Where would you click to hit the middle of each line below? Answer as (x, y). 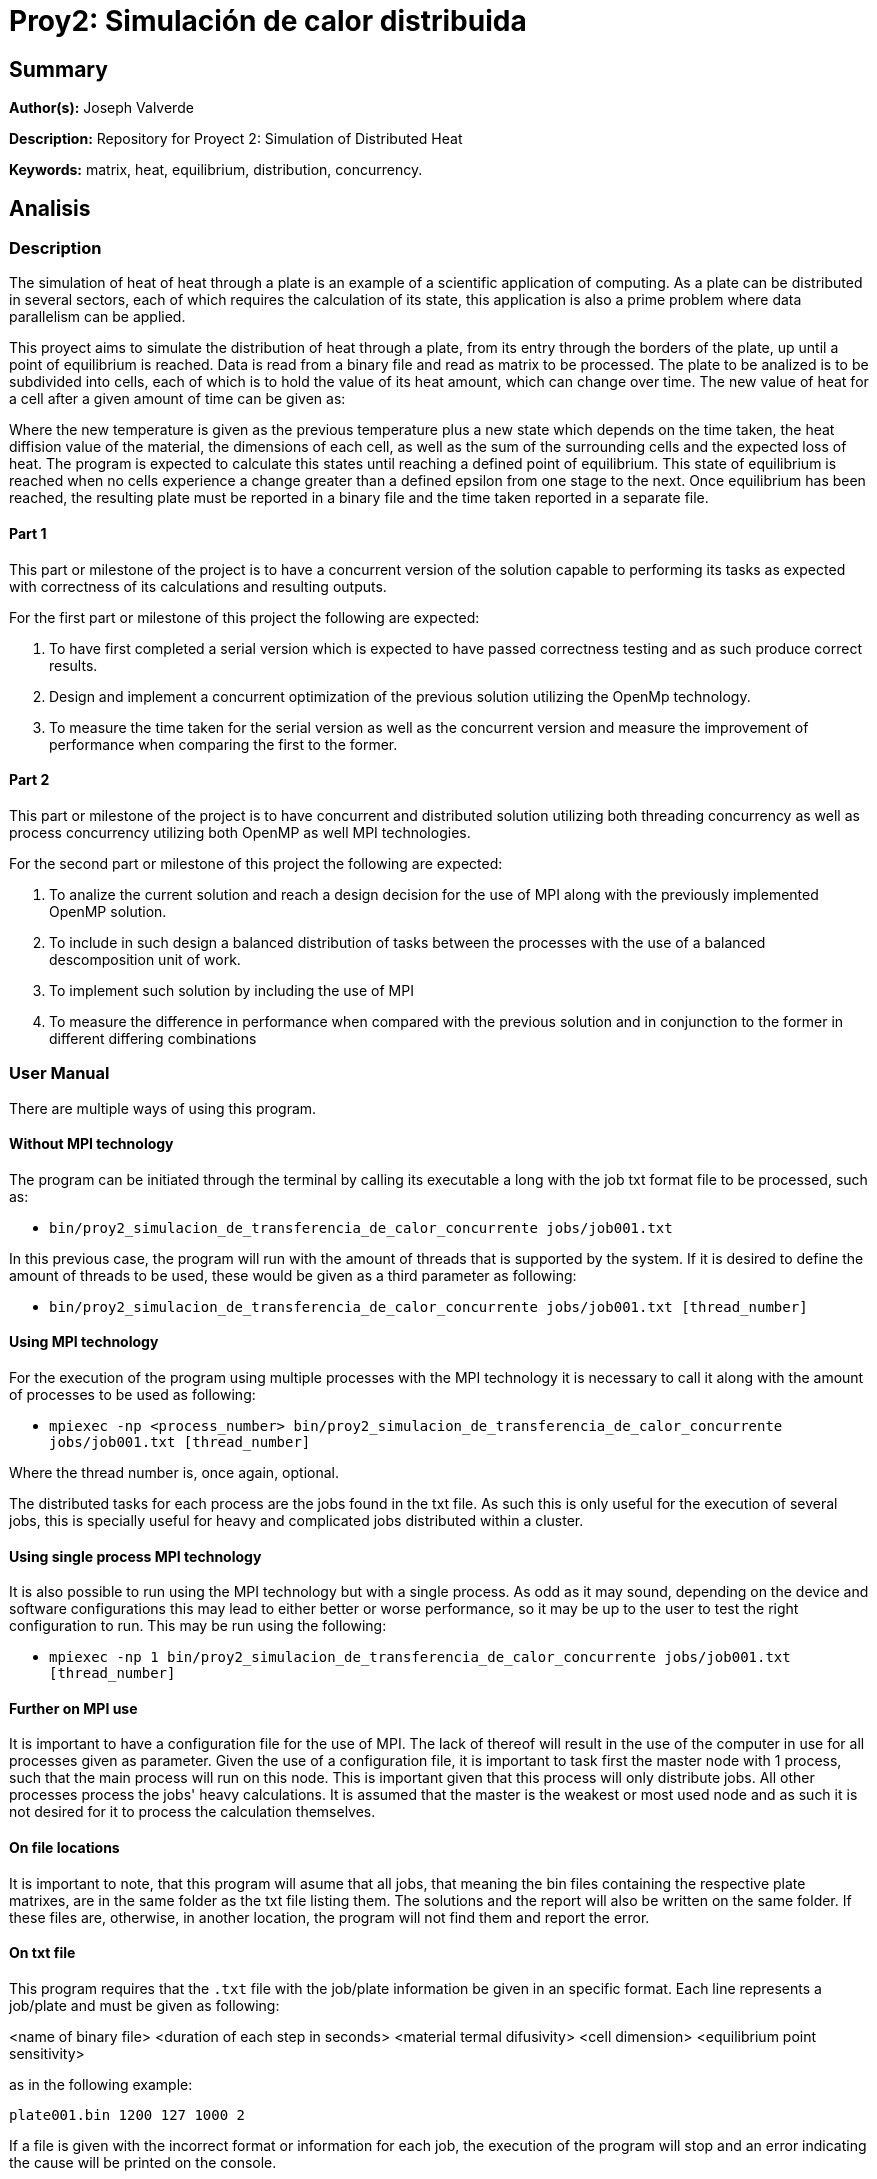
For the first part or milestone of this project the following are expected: (244, 617)
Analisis (50, 208)
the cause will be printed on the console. (143, 2162)
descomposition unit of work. (145, 959)
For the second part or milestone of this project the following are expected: (256, 863)
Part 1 (28, 533)
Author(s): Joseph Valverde (101, 108)
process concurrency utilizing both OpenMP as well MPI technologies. (240, 832)
